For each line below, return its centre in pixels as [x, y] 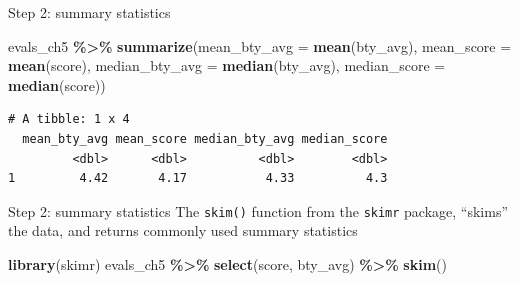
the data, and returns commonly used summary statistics [183, 230]
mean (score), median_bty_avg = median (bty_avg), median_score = [227, 65]
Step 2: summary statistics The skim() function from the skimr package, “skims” [258, 210]
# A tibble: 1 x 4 [69, 119]
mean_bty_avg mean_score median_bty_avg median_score [205, 138]
